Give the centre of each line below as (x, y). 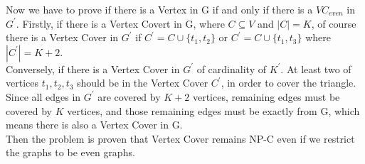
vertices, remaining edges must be (266, 96)
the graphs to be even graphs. (70, 152)
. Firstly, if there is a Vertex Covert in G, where (120, 23)
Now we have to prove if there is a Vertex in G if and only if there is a (159, 9)
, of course (334, 23)
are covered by (129, 96)
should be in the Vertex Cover (143, 83)
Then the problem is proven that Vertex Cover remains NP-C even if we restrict (180, 138)
